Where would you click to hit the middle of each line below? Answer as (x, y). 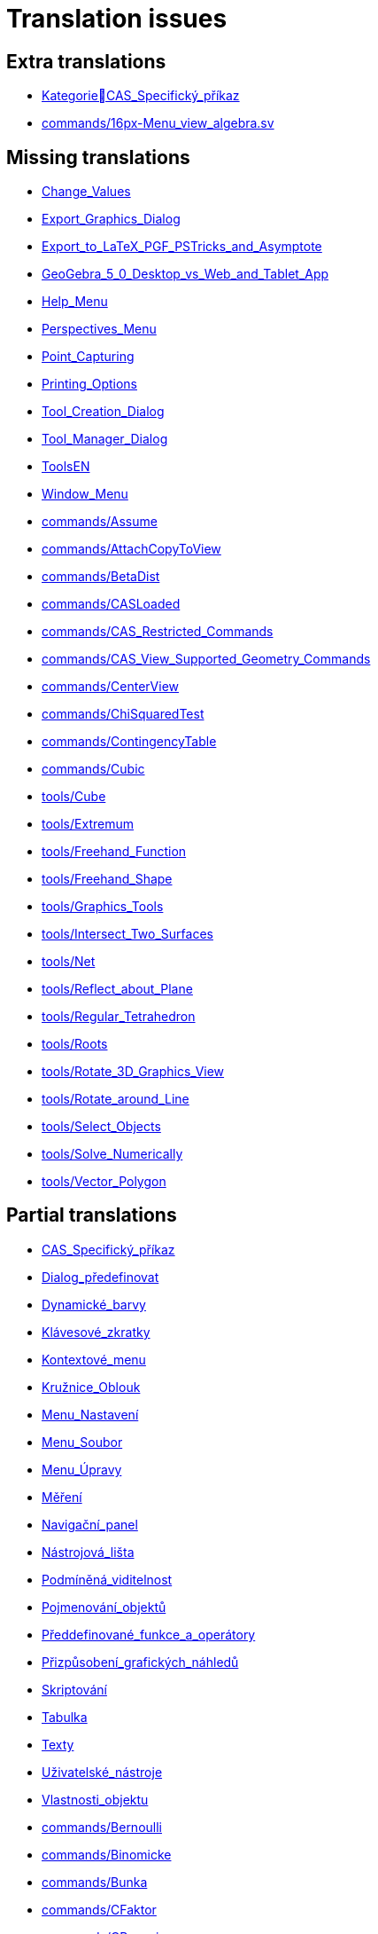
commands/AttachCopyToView (131, 549)
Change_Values (86, 192)
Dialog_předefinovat (100, 1277)
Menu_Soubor (82, 1442)
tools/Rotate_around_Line (116, 1099)
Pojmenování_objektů (104, 1607)
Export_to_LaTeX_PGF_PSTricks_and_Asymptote (182, 247)
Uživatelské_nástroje (102, 1772)
